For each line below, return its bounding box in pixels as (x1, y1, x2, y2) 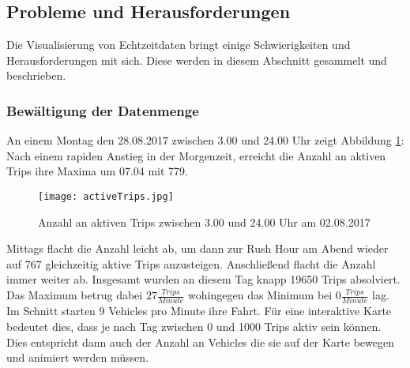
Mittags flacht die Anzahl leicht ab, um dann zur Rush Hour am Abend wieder (6, 240, 389, 257)
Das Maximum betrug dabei (6, 287, 143, 303)
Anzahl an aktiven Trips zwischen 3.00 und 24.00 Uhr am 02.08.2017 (38, 213, 371, 230)
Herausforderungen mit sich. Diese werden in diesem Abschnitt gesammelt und (6, 51, 387, 68)
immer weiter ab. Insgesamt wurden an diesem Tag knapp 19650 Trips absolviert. (6, 271, 401, 287)
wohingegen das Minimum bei (188, 287, 333, 303)
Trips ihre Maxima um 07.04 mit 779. (6, 163, 188, 179)
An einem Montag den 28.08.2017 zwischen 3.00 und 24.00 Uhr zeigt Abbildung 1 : (6, 132, 404, 148)
